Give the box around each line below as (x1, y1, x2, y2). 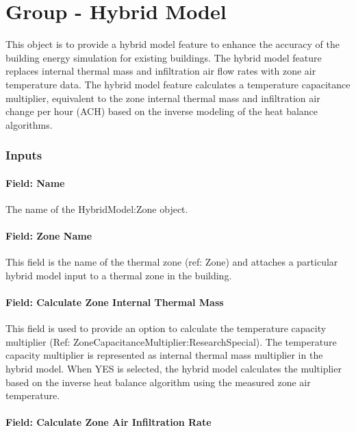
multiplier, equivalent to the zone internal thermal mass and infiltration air (5, 90, 320, 105)
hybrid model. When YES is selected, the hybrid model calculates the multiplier (5, 361, 342, 376)
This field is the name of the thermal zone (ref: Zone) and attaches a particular (5, 255, 338, 269)
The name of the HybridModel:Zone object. (5, 201, 188, 216)
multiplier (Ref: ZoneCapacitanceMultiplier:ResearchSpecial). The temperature (5, 334, 337, 348)
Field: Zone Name (5, 229, 92, 243)
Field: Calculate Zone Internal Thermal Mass (5, 295, 224, 309)
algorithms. (5, 117, 53, 131)
